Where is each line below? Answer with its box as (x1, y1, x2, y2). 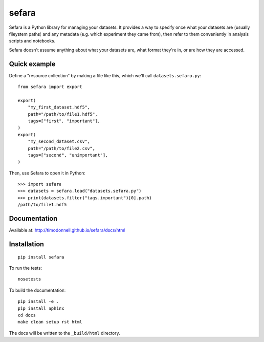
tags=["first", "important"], (27, 118, 100, 124)
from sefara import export (18, 84, 83, 90)
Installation (9, 240, 44, 248)
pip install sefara (18, 254, 65, 260)
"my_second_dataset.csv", (27, 139, 90, 144)
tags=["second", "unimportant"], (27, 152, 109, 158)
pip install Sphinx (18, 305, 65, 311)
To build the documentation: (9, 287, 66, 293)
